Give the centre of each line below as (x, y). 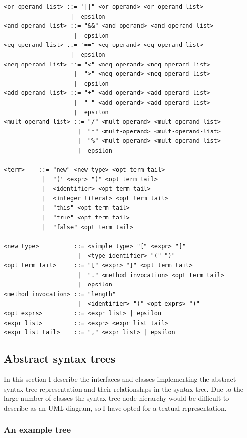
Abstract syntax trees (60, 359)
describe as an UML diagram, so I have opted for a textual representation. (115, 407)
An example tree (38, 429)
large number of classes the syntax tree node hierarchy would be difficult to (117, 398)
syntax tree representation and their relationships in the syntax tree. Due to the (124, 388)
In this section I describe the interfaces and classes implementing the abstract (120, 379)
